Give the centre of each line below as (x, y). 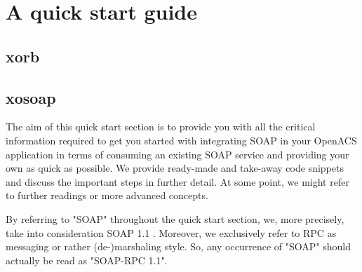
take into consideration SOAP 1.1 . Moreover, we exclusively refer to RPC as (171, 232)
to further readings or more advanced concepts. (107, 195)
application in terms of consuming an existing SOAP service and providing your (177, 154)
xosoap (31, 97)
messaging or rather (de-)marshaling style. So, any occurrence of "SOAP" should (178, 246)
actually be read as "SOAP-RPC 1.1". (87, 260)
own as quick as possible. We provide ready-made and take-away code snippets (175, 168)
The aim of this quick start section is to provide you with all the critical (161, 127)
